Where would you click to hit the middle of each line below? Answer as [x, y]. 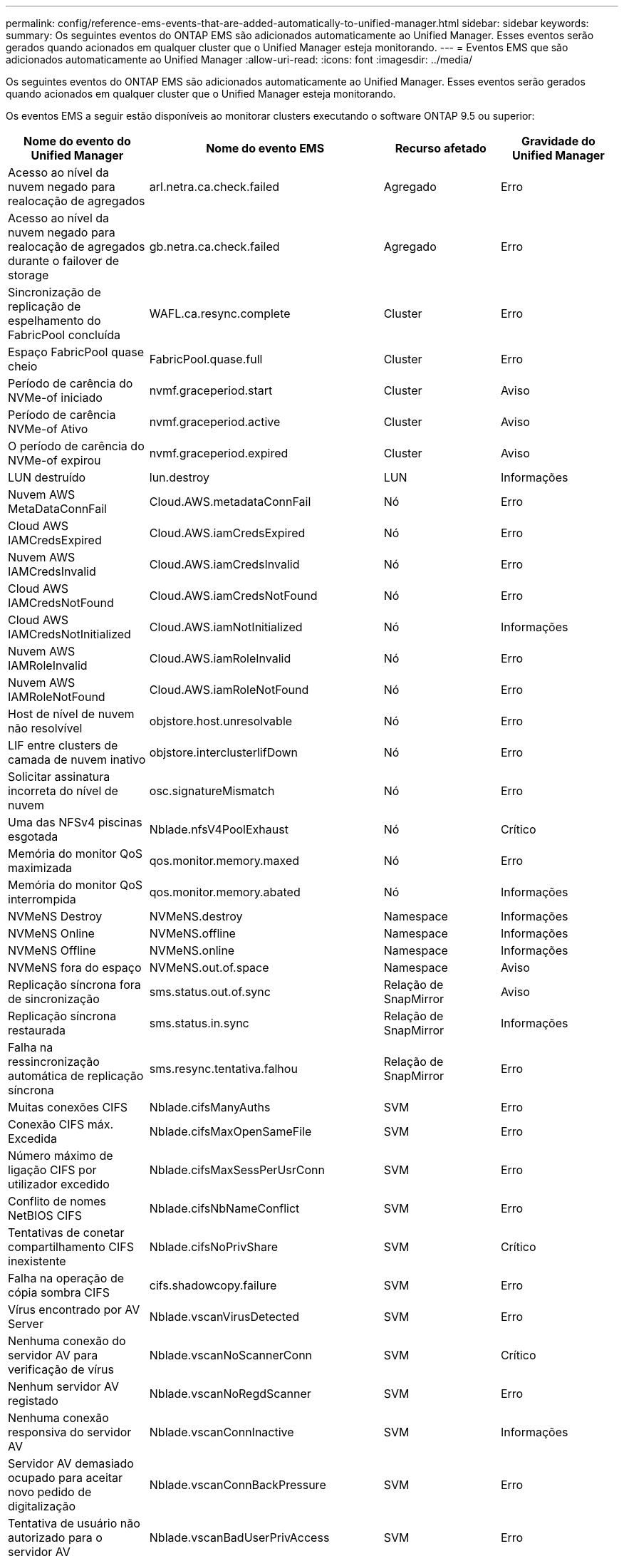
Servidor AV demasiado [71, 1463]
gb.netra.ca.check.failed [214, 247]
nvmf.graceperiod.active [215, 422]
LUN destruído [47, 477]
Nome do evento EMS [265, 148]
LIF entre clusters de [63, 745]
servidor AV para [53, 1355]
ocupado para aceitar [66, 1478]
